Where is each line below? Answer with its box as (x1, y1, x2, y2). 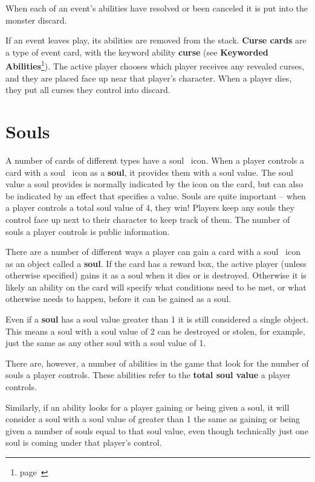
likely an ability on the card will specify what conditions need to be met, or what (5, 280, 307, 293)
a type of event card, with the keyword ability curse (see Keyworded (5, 45, 268, 58)
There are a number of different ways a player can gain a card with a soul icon (5, 245, 301, 258)
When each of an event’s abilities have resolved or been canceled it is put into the (5, 2, 308, 14)
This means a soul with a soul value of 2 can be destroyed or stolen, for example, (5, 324, 305, 337)
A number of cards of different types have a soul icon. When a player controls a (5, 153, 304, 166)
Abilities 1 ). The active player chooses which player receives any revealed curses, (5, 58, 305, 72)
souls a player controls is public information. (5, 225, 170, 237)
